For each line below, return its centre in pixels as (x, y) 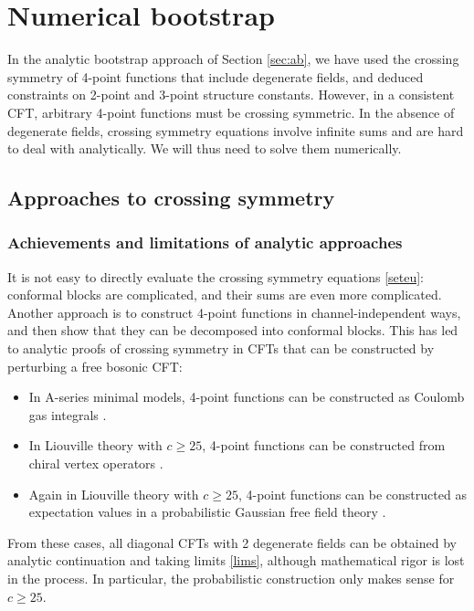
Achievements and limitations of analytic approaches (205, 242)
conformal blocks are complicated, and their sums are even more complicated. (225, 295)
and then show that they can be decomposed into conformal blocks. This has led (233, 330)
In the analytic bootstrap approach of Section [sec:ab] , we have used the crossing (233, 59)
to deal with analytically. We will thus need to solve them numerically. (205, 148)
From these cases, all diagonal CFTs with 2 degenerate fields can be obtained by (232, 542)
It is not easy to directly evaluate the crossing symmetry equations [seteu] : (216, 276)
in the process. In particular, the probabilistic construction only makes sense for (231, 578)
